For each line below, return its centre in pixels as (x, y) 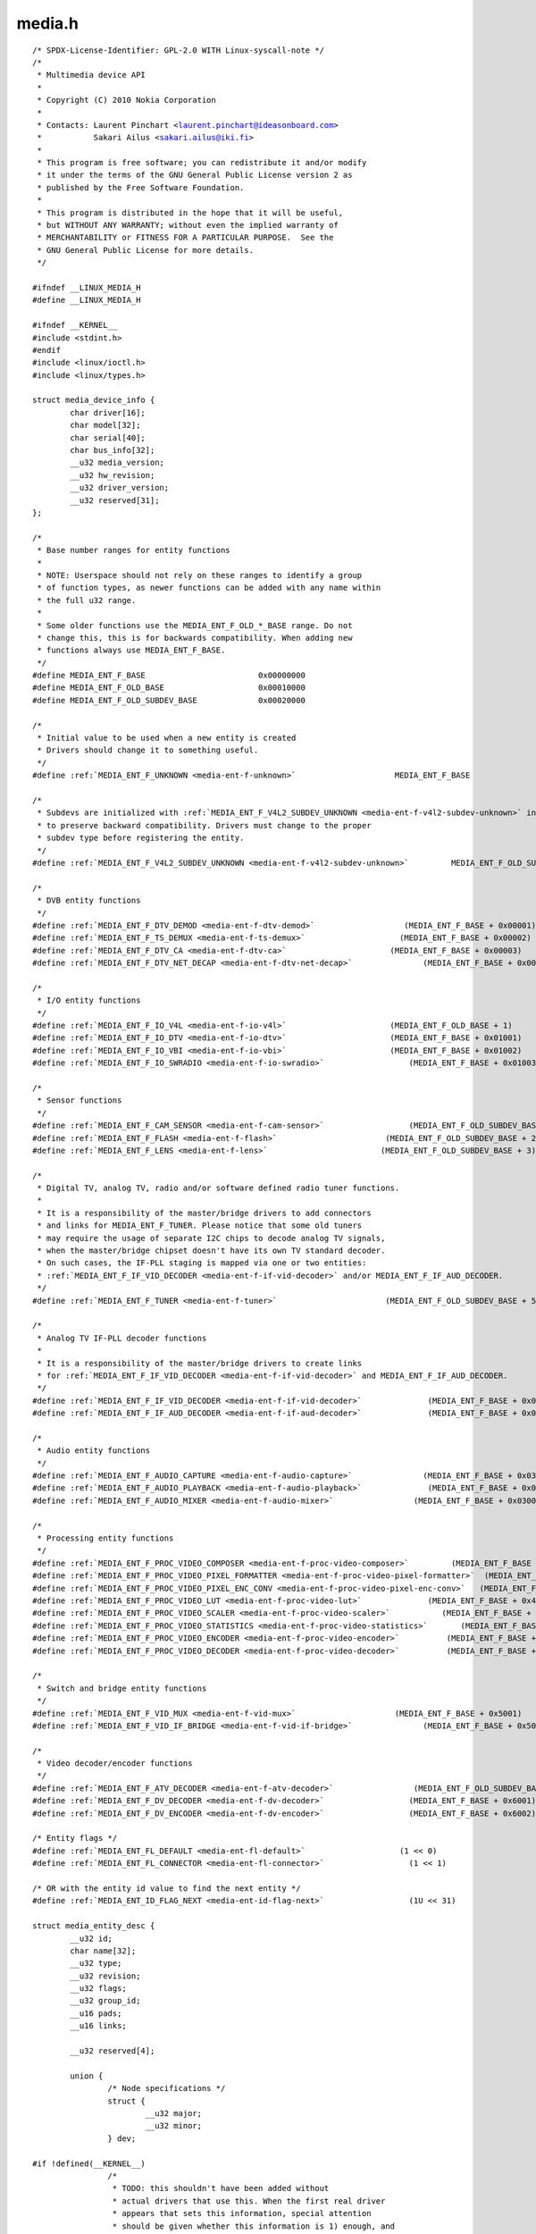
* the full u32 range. (87, 600)
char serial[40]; (108, 437)
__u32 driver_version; (120, 488)
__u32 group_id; (105, 2001)
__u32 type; (96, 1963)
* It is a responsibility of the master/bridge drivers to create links (200, 1363)
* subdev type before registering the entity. (141, 838)
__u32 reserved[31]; (115, 500)
